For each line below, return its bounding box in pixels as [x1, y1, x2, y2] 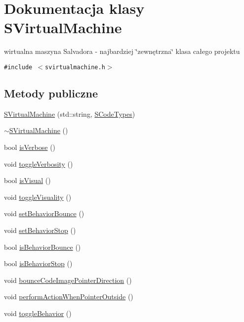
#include [4, 63, 33, 71]
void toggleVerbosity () [4, 158, 73, 169]
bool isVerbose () [4, 141, 56, 152]
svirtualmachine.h [45, 63, 105, 71]
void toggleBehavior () [4, 308, 72, 318]
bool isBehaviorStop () [4, 258, 73, 269]
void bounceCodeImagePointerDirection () [4, 275, 132, 285]
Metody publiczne [4, 85, 98, 100]
